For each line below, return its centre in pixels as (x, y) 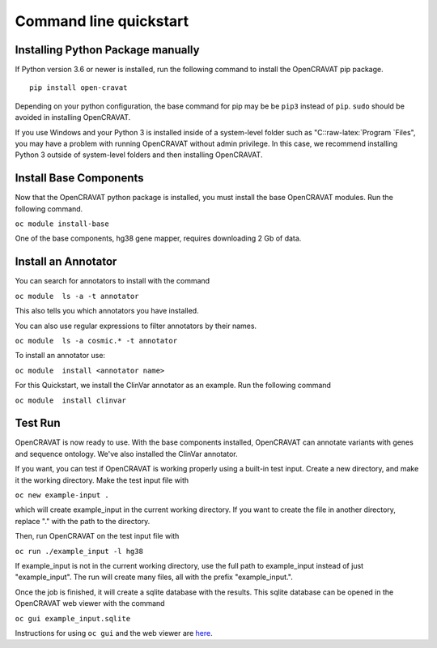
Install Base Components (80, 178)
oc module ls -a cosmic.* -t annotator (96, 341)
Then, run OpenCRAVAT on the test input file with (97, 536)
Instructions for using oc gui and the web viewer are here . (114, 633)
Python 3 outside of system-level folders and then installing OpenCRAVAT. (139, 155)
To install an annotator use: (60, 356)
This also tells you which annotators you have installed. (107, 311)
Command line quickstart (102, 21)
